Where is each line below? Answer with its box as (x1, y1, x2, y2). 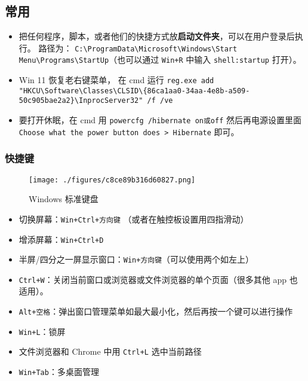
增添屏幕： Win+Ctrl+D (19, 233, 104, 245)
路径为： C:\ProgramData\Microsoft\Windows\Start (38, 41, 238, 54)
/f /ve (147, 96, 173, 105)
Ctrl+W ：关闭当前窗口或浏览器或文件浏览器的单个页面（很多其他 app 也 (19, 273, 298, 285)
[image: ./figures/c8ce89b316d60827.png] (29, 175, 196, 184)
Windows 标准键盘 (29, 193, 98, 205)
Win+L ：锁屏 (19, 325, 66, 337)
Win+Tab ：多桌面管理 (19, 365, 99, 378)
